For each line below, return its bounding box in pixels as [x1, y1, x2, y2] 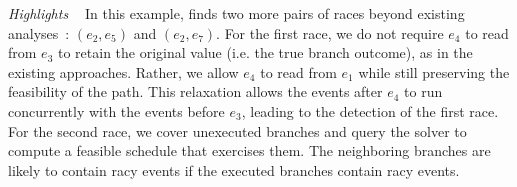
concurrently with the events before [8, 100, 225, 121]
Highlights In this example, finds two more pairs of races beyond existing [8, 3, 465, 23]
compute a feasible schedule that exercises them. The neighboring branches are [8, 140, 491, 161]
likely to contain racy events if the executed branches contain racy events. [8, 159, 460, 180]
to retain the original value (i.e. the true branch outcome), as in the [57, 42, 473, 63]
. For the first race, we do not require [216, 22, 444, 43]
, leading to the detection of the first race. [241, 100, 499, 121]
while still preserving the [358, 61, 510, 82]
